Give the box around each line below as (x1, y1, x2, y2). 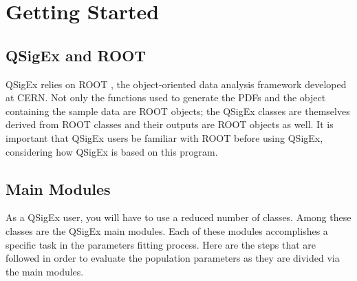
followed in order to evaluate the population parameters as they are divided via (6, 251, 340, 265)
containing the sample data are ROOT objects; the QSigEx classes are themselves (6, 103, 350, 118)
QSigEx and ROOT (6, 44, 147, 65)
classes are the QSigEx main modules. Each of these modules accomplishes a (6, 223, 328, 238)
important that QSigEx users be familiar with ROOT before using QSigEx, (6, 130, 323, 145)
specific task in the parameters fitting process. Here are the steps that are (6, 237, 316, 251)
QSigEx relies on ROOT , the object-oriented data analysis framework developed (6, 76, 347, 91)
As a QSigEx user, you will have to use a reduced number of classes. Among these (6, 210, 351, 225)
